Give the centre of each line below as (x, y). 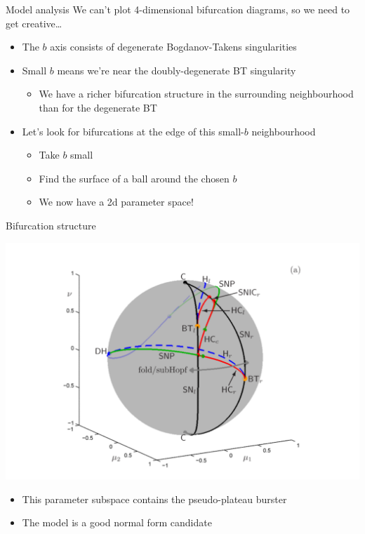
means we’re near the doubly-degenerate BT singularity (177, 70)
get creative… (34, 23)
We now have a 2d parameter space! (116, 202)
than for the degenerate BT (98, 107)
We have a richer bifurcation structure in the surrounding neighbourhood (196, 94)
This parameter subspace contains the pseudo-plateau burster (154, 499)
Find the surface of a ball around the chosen (134, 178)
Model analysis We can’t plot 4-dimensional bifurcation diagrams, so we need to (178, 9)
